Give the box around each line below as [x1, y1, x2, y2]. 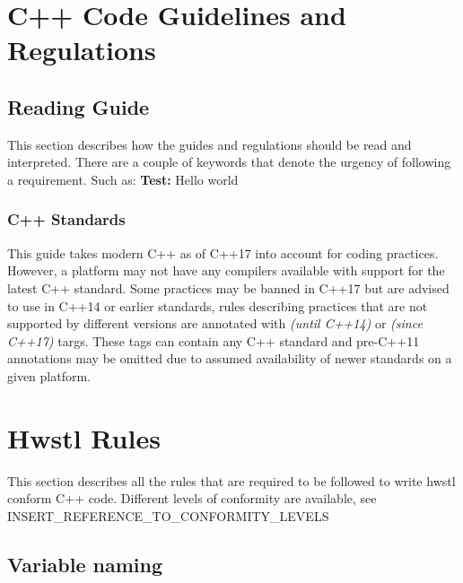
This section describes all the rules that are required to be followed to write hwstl [7, 471, 456, 490]
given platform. [7, 366, 92, 385]
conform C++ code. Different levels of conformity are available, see [7, 489, 377, 508]
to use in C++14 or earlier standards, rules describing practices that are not [7, 296, 428, 315]
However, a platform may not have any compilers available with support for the [7, 261, 445, 280]
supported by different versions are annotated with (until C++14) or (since [7, 314, 423, 333]
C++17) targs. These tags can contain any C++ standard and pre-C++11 [7, 331, 420, 350]
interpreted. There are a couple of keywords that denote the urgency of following [7, 152, 451, 171]
